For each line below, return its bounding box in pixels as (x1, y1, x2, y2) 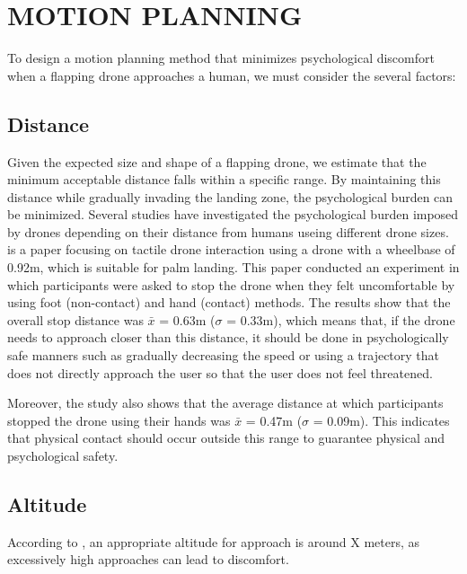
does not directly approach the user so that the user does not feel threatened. (7, 363, 433, 382)
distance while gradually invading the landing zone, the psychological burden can (7, 187, 454, 206)
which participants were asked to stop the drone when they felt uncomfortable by (7, 275, 455, 294)
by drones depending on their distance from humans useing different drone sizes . (7, 222, 449, 241)
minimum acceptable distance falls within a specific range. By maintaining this (7, 170, 441, 189)
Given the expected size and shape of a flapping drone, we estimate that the (7, 152, 427, 171)
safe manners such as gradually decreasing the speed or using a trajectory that (7, 346, 440, 365)
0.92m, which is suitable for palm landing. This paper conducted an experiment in (7, 258, 460, 277)
